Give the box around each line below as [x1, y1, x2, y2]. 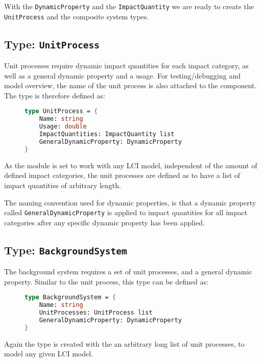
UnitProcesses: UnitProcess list [39, 309, 153, 317]
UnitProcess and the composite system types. [4, 11, 149, 21]
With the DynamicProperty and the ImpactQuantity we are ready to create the [4, 1, 254, 11]
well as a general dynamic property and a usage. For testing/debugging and [4, 70, 241, 81]
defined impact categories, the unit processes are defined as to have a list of [4, 170, 241, 180]
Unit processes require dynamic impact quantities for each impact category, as [4, 60, 249, 71]
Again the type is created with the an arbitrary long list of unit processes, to [4, 338, 245, 349]
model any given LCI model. [4, 348, 93, 359]
